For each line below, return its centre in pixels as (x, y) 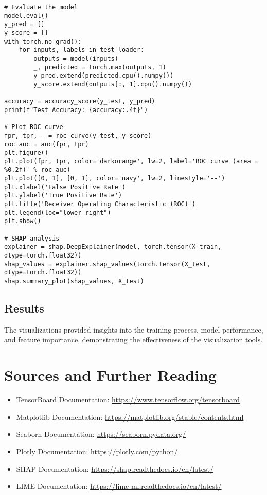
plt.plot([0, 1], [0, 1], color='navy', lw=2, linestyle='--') (115, 179)
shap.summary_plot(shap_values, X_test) (74, 281)
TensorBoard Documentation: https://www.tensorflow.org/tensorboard (128, 400)
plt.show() (23, 221)
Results (24, 308)
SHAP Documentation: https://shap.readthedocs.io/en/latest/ (115, 469)
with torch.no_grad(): (43, 41)
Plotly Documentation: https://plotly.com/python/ (97, 451)
